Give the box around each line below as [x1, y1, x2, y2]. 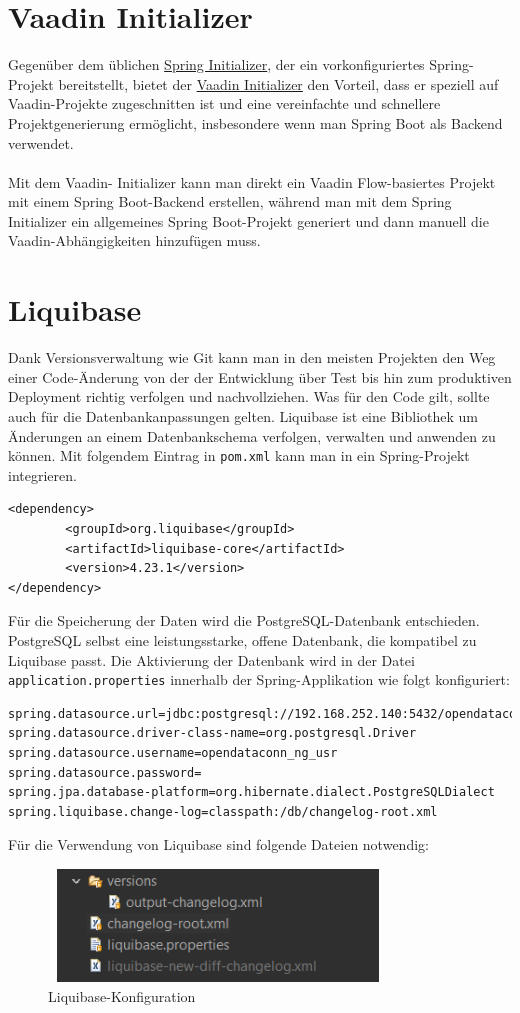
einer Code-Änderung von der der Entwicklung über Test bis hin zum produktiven [8, 366, 512, 387]
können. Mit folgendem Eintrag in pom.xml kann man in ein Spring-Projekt [8, 445, 470, 466]
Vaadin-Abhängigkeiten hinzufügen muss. [8, 230, 261, 251]
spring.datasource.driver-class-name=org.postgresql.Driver [8, 726, 417, 741]
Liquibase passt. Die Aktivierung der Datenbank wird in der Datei [8, 649, 415, 670]
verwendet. [8, 132, 74, 153]
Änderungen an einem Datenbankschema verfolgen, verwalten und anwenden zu [8, 425, 496, 446]
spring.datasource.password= [8, 765, 202, 780]
